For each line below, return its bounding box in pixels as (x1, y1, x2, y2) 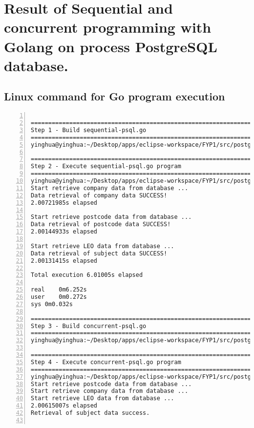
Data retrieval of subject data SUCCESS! (31, 250, 168, 257)
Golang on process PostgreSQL (4, 36, 217, 56)
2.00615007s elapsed (31, 402, 98, 409)
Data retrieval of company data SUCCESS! (31, 192, 168, 199)
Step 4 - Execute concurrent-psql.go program (31, 358, 181, 366)
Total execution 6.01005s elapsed (31, 272, 143, 279)
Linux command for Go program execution (4, 89, 225, 104)
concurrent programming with (4, 17, 212, 37)
